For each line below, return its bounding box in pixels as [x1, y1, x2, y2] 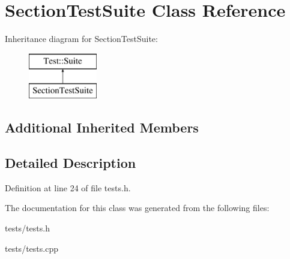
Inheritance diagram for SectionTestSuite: [5, 32, 158, 45]
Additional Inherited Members [5, 118, 199, 137]
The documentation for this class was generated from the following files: [5, 201, 270, 214]
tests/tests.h [5, 222, 50, 234]
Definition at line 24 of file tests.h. [5, 181, 131, 194]
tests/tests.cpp [5, 242, 58, 254]
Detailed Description [5, 153, 136, 172]
